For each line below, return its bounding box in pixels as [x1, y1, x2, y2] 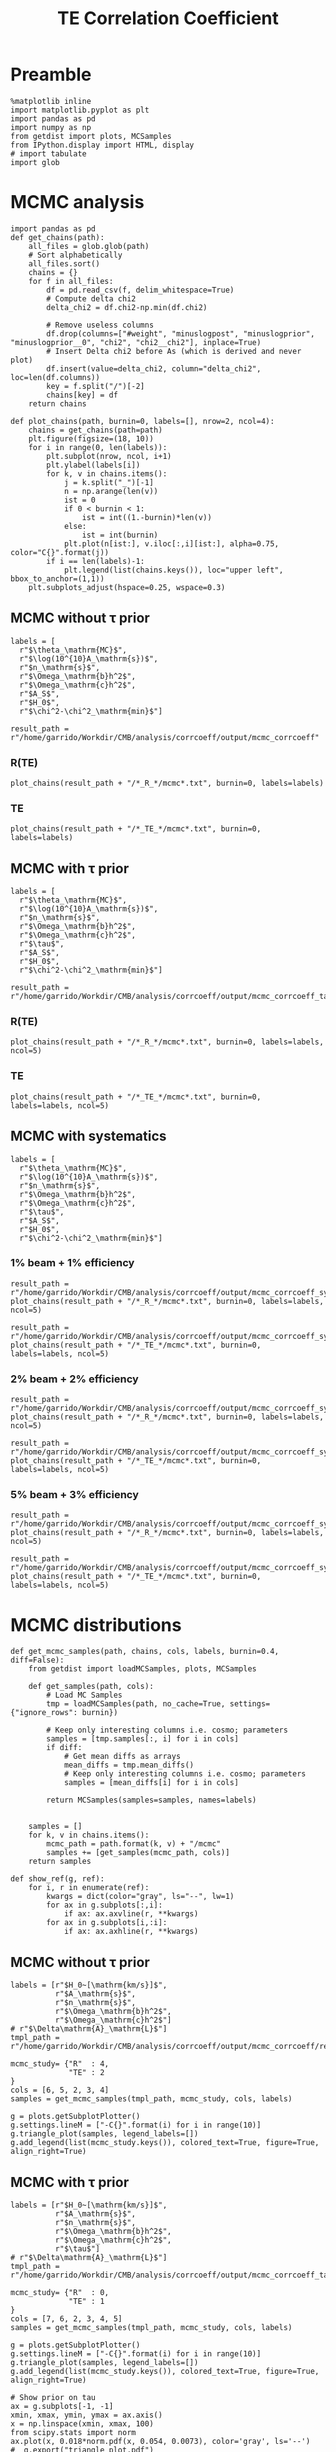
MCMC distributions [10, 1613, 182, 1636]
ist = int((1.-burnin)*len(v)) [81, 512, 213, 522]
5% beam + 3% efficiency [10, 1488, 140, 1502]
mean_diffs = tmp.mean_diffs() [63, 1760, 195, 1771]
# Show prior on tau [10, 2392, 97, 2402]
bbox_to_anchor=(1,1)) [10, 573, 105, 584]
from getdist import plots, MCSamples [10, 131, 172, 141]
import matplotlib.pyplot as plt [10, 105, 150, 115]
